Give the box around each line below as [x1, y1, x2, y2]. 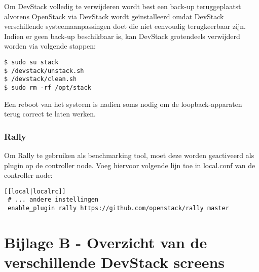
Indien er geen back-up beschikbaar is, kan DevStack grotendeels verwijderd [4, 30, 240, 41]
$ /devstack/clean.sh [4, 75, 77, 83]
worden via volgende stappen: [4, 41, 96, 51]
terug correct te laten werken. [4, 108, 96, 119]
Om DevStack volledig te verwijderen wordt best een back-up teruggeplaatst [4, 1, 241, 11]
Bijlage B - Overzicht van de [4, 231, 207, 252]
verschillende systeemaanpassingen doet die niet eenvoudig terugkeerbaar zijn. [4, 21, 246, 31]
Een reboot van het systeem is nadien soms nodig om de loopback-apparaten [4, 98, 242, 109]
